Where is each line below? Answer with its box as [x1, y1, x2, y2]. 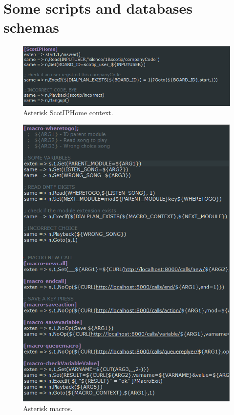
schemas [3, 17, 59, 37]
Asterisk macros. [23, 403, 73, 413]
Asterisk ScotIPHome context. [23, 107, 113, 118]
